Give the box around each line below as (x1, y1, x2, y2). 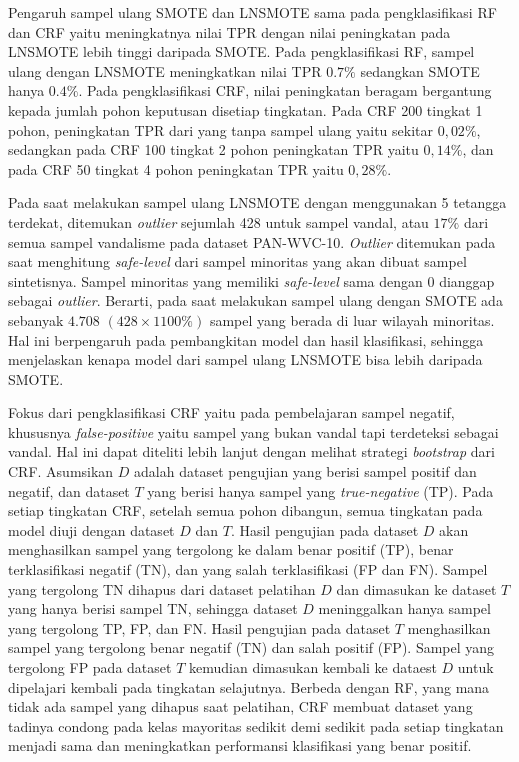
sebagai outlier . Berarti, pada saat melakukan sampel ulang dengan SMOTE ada (8, 290, 503, 311)
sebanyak (8, 309, 64, 330)
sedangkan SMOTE (360, 60, 480, 81)
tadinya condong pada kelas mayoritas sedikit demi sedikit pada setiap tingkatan (8, 715, 504, 736)
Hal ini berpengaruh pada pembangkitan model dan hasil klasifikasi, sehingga (8, 329, 484, 350)
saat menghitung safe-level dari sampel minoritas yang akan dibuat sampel (8, 251, 467, 272)
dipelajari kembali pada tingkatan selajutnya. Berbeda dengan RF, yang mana (8, 676, 490, 697)
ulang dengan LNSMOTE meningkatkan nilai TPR (8, 60, 322, 81)
